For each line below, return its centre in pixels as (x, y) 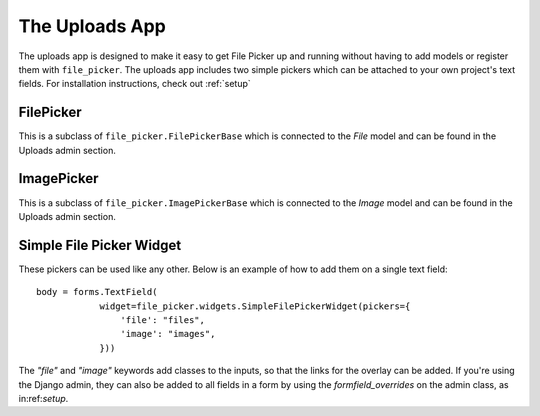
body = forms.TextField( (97, 292)
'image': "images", (168, 334)
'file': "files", (162, 320)
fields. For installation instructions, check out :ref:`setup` (135, 84)
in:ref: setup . (43, 398)
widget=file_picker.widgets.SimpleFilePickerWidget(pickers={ (255, 306)
